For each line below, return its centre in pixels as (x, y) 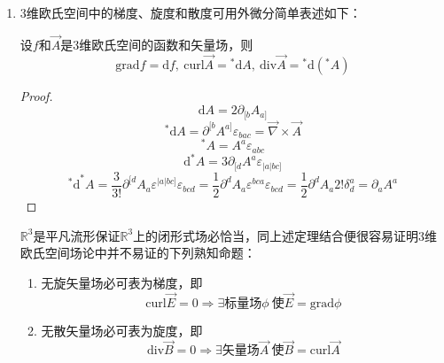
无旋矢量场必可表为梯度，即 (122, 282)
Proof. (36, 95)
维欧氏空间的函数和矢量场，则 (166, 44)
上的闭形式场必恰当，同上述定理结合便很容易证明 (276, 235)
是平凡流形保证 (77, 235)
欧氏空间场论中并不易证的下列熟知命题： (138, 253)
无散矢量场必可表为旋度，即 (122, 330)
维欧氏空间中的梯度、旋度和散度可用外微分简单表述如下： (194, 12)
